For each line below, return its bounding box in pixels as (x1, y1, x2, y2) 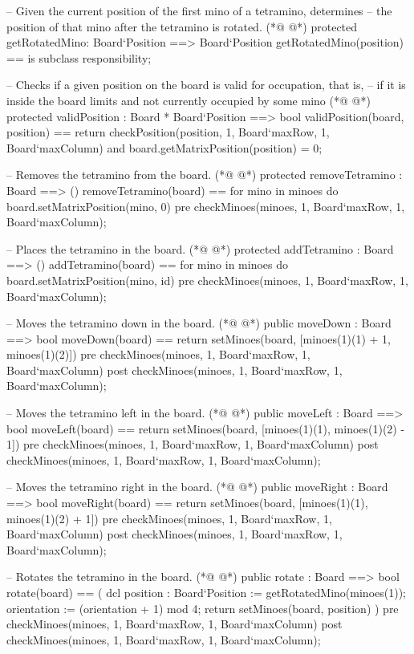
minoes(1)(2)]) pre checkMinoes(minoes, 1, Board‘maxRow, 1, (6, 346, 310, 363)
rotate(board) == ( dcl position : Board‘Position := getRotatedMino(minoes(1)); (6, 584, 406, 600)
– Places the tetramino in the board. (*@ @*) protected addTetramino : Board (6, 240, 394, 257)
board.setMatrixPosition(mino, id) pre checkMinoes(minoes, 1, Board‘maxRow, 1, (6, 271, 408, 288)
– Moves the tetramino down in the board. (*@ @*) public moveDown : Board (6, 315, 392, 331)
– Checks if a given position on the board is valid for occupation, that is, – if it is (6, 76, 406, 93)
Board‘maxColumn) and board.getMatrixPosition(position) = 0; (6, 139, 323, 156)
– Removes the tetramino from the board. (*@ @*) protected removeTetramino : (6, 166, 403, 183)
